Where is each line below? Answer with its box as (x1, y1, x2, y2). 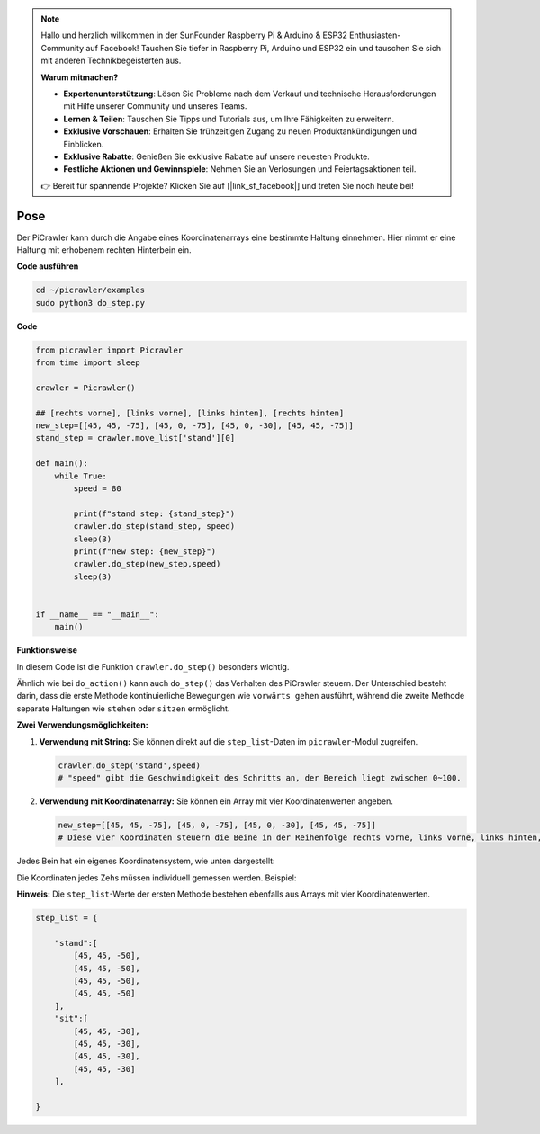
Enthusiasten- (349, 30, 401, 40)
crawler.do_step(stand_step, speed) (73, 522, 236, 531)
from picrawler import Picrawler (35, 344, 184, 355)
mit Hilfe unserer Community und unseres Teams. (63, 101, 247, 112)
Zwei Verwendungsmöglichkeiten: (16, 719, 148, 730)
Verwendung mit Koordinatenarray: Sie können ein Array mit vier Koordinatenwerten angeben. (39, 796, 393, 807)
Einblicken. (63, 138, 104, 149)
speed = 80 (73, 484, 121, 494)
